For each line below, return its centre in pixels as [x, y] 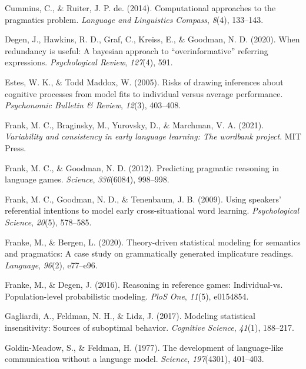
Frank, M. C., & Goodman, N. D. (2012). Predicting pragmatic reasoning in [142, 167]
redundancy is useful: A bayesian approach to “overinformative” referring [137, 50]
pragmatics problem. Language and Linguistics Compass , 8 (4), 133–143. [134, 19]
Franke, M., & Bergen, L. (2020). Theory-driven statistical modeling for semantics [153, 242]
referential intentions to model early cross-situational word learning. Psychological [152, 210]
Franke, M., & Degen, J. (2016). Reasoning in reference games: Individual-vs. [144, 285]
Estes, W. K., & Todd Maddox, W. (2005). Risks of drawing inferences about [144, 82]
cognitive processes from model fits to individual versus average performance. [144, 93]
